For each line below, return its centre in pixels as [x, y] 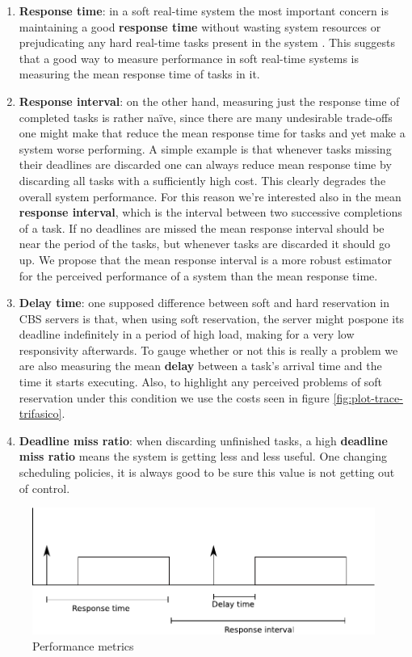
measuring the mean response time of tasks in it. [139, 74]
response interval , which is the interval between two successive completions [210, 212]
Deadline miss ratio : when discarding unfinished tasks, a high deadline [203, 440]
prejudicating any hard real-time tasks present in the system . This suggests [207, 42]
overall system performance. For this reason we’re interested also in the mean [210, 196]
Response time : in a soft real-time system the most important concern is [204, 11]
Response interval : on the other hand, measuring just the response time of [209, 101]
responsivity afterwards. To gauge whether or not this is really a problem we [208, 350]
